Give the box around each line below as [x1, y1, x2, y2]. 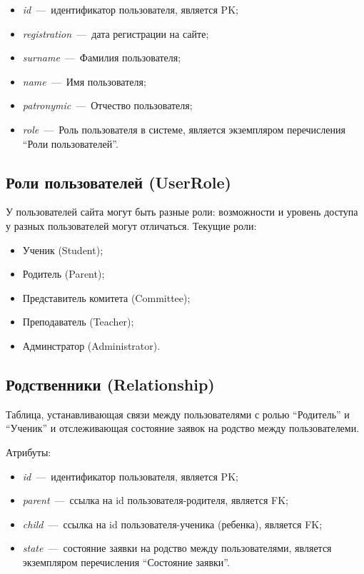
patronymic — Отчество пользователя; [22, 98, 193, 113]
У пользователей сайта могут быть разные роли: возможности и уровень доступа [6, 204, 358, 219]
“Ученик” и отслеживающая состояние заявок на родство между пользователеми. [6, 421, 360, 435]
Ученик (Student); [22, 242, 103, 257]
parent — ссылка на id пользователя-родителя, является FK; [22, 493, 288, 508]
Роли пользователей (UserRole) [6, 171, 232, 193]
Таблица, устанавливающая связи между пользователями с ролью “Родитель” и [6, 406, 350, 421]
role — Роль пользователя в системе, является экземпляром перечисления [22, 121, 345, 136]
